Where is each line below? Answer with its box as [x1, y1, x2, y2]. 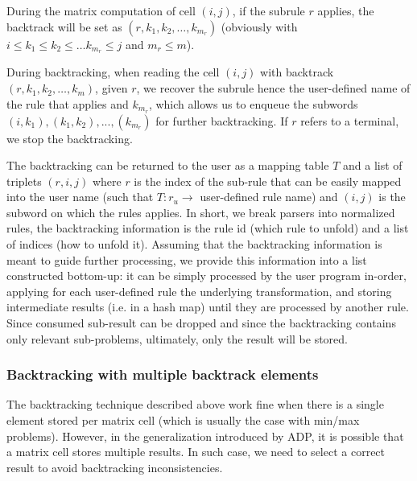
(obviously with [221, 18, 298, 35]
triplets [6, 172, 42, 189]
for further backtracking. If [155, 112, 288, 129]
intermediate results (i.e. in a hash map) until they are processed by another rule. [6, 298, 409, 315]
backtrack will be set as [6, 18, 122, 35]
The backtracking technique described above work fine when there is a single [6, 396, 384, 413]
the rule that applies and [6, 95, 129, 112]
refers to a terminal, [300, 112, 399, 129]
